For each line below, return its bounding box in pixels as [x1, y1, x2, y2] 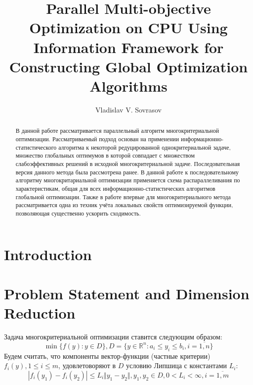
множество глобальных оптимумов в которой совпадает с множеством [15, 151, 195, 160]
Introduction [4, 244, 92, 265]
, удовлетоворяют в [58, 360, 116, 371]
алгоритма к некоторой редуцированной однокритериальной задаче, [58, 143, 231, 151]
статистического [15, 143, 57, 151]
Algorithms [89, 75, 168, 96]
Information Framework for [33, 37, 224, 57]
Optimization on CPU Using [29, 17, 228, 38]
